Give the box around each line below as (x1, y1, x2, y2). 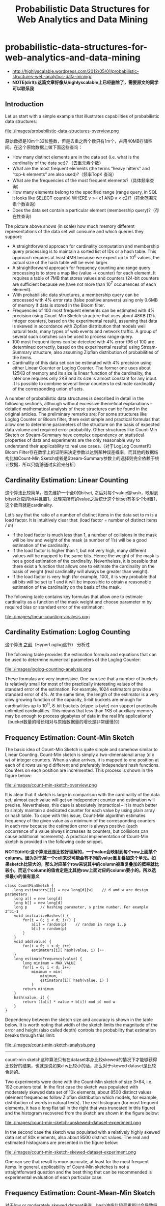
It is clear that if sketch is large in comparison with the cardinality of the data (5, 792, 160, 798)
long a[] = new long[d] (14, 896, 63, 901)
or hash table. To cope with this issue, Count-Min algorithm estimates (5, 813, 146, 818)
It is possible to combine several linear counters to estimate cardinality (12, 381, 155, 387)
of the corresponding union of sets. (12, 386, 84, 392)
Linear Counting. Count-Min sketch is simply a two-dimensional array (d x (5, 752, 155, 758)
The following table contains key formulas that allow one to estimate (5, 594, 143, 600)
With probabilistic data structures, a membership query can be (12, 292, 139, 298)
